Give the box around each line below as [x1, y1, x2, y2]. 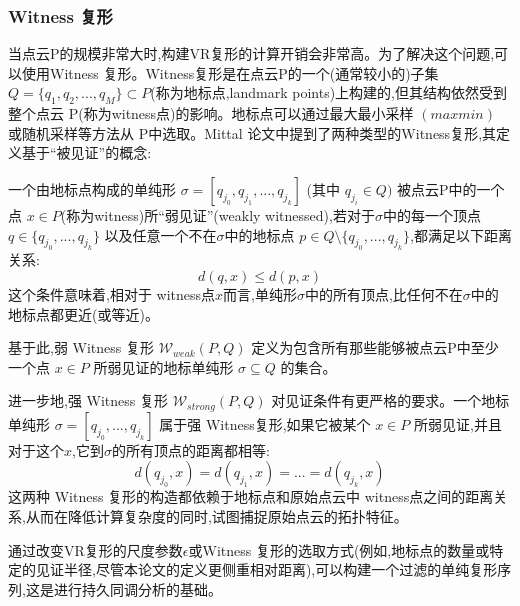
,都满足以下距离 [410, 224, 512, 245]
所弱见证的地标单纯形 [93, 356, 234, 377]
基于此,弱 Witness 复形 [8, 337, 154, 358]
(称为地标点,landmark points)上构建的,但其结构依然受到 [150, 82, 507, 103]
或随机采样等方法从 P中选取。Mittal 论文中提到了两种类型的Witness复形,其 [8, 122, 497, 143]
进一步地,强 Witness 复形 [8, 390, 168, 411]
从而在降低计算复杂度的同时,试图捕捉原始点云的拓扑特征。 [25, 505, 408, 526]
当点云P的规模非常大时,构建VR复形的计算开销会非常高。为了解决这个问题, [8, 43, 495, 64]
